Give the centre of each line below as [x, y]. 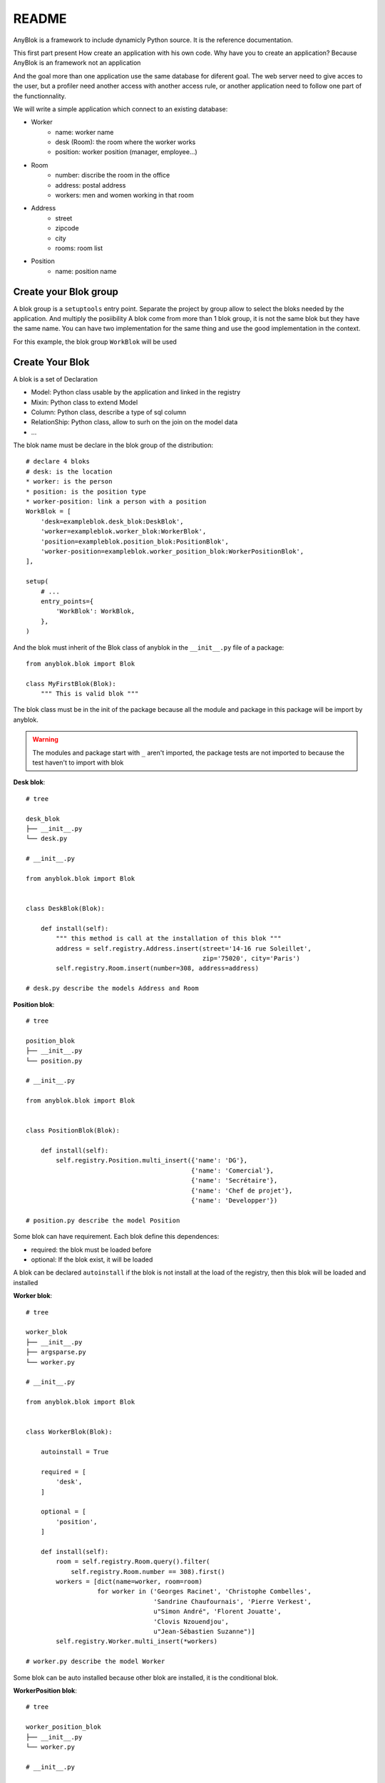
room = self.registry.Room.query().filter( [133, 1562]
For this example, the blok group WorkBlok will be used [95, 342]
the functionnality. [40, 96]
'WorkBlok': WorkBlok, [96, 611]
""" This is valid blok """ [89, 694]
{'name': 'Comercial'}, [232, 1170]
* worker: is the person [69, 482]
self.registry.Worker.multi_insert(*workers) [137, 1641]
